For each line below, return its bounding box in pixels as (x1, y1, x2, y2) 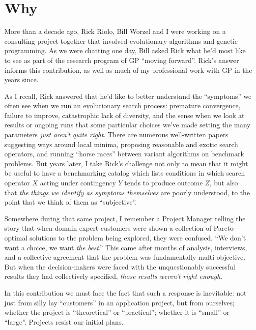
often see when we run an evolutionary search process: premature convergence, (4, 100, 241, 111)
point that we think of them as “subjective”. (4, 197, 137, 207)
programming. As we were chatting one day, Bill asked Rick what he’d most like (4, 45, 246, 56)
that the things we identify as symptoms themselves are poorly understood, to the (4, 187, 250, 197)
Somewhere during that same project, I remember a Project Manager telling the (4, 213, 246, 223)
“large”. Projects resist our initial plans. (4, 316, 124, 327)
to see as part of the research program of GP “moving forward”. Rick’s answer (4, 55, 239, 65)
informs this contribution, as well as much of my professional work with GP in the (4, 64, 252, 75)
